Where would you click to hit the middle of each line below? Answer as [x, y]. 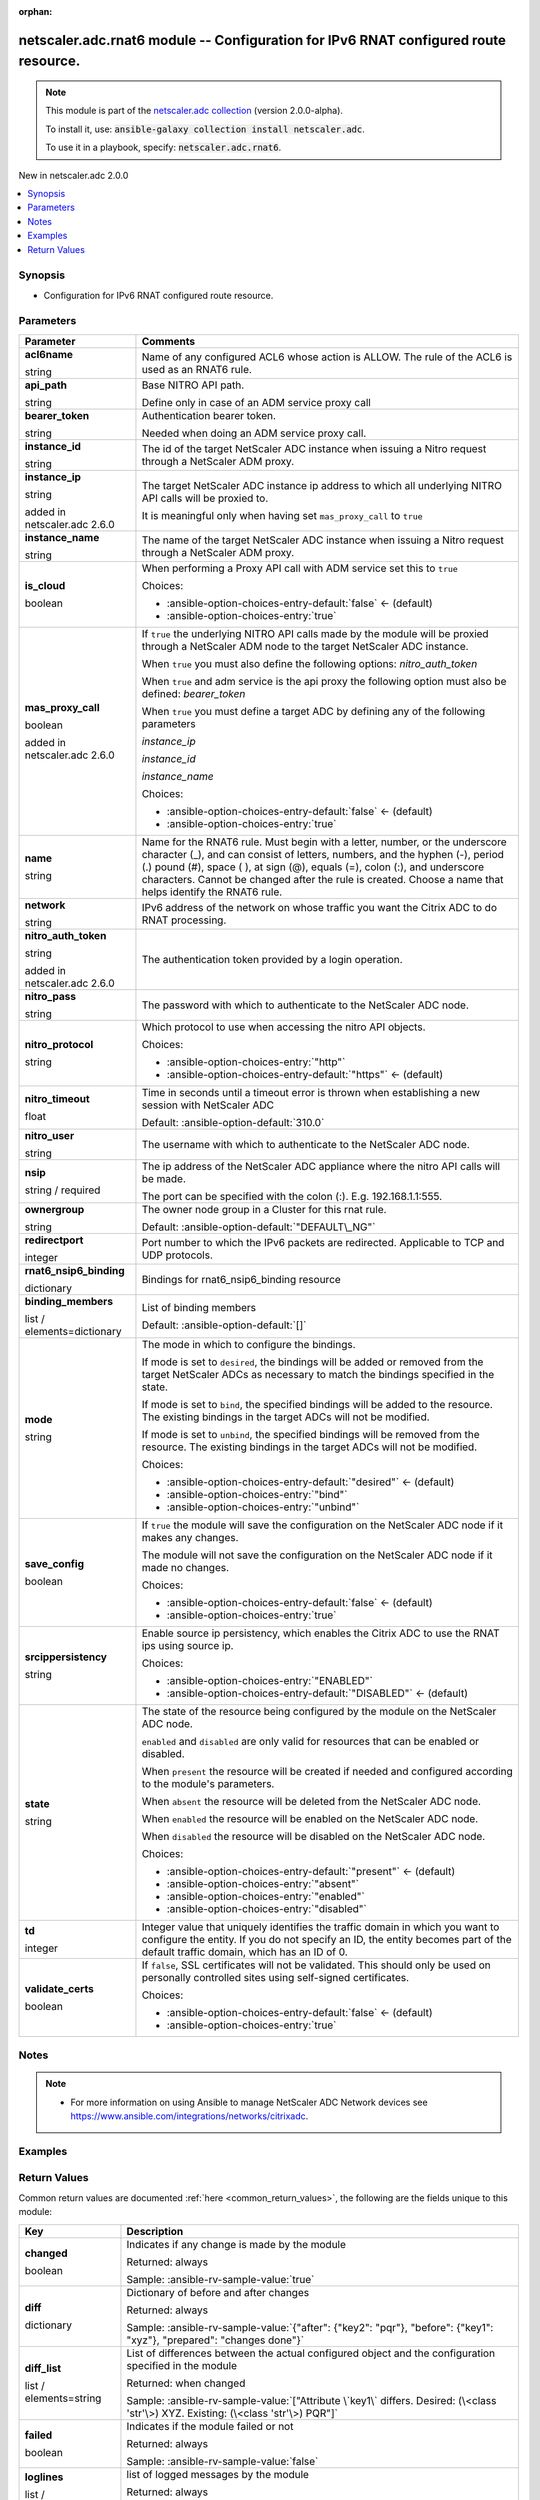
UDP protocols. [177, 1255]
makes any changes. [190, 1537]
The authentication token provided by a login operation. [272, 959]
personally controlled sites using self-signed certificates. [275, 1977]
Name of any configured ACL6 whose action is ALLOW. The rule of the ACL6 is [327, 357]
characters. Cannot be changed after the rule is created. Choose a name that [322, 879]
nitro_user [49, 1135]
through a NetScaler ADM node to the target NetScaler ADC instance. [305, 646]
